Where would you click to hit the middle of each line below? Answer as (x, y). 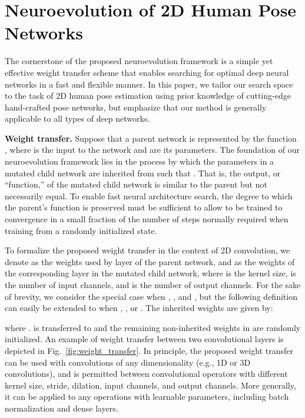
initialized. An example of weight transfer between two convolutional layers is (144, 339)
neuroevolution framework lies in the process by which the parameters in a (140, 161)
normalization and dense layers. (62, 408)
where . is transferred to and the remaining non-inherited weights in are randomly (153, 327)
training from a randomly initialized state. (81, 230)
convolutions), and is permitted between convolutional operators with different (146, 374)
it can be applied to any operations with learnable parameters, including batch (147, 397)
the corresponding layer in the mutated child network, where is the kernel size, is (150, 273)
